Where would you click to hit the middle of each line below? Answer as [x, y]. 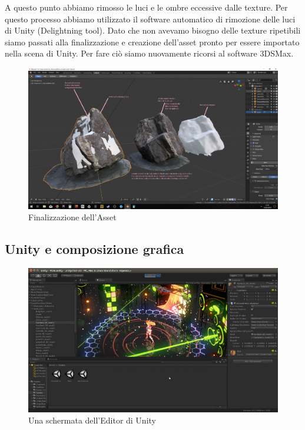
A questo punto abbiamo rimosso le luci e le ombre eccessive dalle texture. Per [146, 7]
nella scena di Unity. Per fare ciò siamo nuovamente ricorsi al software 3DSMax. [149, 53]
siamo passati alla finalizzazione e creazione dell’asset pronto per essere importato [152, 42]
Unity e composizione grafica [95, 249]
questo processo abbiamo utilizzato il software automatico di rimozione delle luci [150, 19]
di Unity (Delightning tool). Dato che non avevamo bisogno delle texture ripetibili [153, 30]
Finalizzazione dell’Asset [72, 217]
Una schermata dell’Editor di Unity [92, 420]
